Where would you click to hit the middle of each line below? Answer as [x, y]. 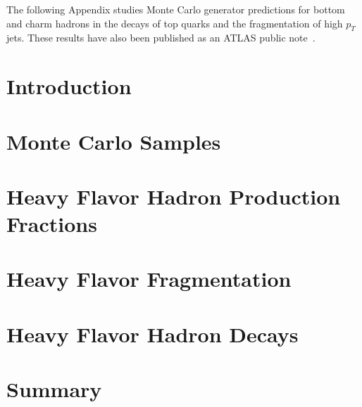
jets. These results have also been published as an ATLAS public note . [161, 38]
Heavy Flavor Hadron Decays [152, 334]
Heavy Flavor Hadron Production [174, 196]
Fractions [52, 224]
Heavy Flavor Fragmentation [149, 279]
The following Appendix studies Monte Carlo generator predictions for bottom [176, 9]
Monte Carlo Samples [114, 141]
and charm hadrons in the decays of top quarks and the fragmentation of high [175, 23]
